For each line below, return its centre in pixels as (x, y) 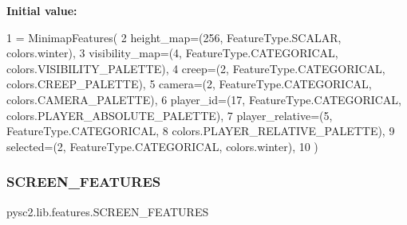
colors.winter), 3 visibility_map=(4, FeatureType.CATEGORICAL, (172, 53)
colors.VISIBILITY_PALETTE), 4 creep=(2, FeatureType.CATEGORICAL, (196, 68)
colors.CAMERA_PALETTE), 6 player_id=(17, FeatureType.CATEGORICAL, (204, 99)
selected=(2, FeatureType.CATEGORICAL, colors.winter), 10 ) (162, 146)
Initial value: (42, 10)
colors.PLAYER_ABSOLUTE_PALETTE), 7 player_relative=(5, (170, 115)
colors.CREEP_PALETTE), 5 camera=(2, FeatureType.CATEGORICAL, (189, 84)
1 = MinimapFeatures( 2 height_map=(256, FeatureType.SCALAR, (174, 37)
